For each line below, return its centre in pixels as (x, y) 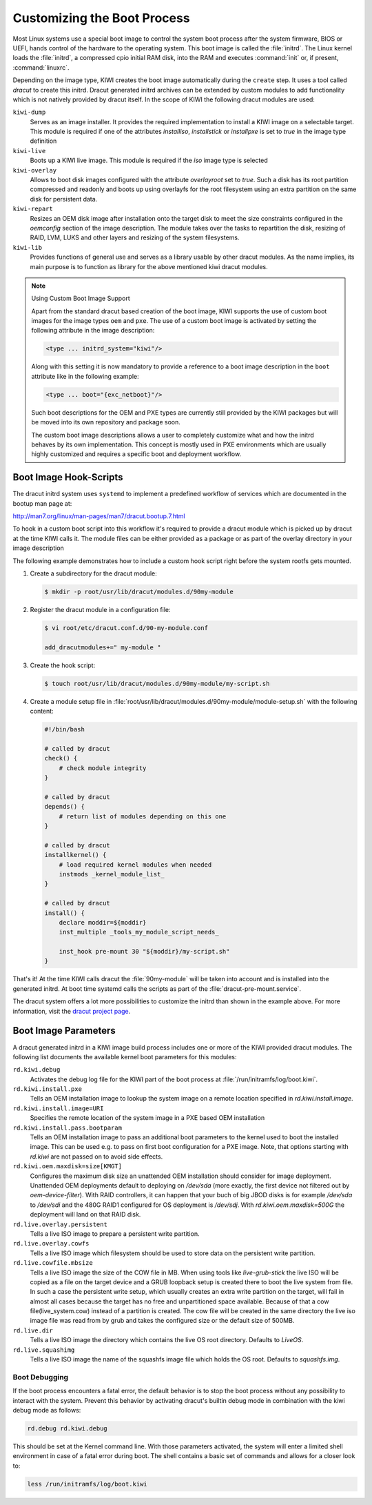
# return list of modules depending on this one (143, 816)
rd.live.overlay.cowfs (51, 1243)
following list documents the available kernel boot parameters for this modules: (125, 1056)
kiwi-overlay (35, 170)
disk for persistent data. (64, 199)
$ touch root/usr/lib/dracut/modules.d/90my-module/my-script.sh (157, 683)
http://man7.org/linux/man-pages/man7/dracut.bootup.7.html (99, 516)
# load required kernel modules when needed (135, 865)
